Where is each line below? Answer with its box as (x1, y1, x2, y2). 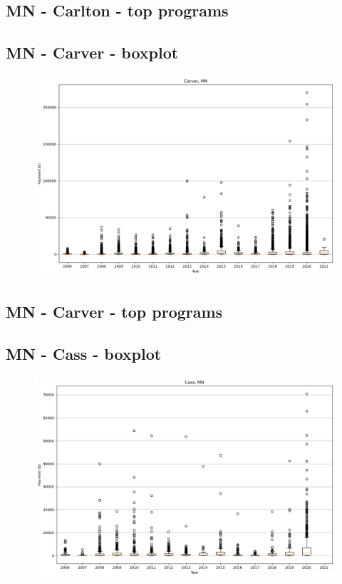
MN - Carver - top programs (6, 301, 223, 323)
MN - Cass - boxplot (6, 343, 162, 365)
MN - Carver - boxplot (6, 41, 179, 64)
